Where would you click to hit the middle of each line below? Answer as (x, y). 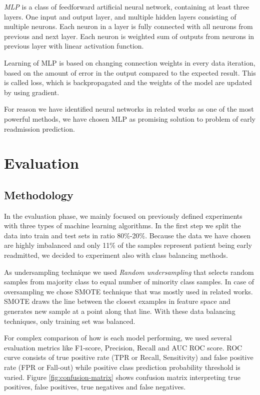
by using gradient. (32, 92)
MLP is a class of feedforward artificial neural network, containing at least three (127, 7)
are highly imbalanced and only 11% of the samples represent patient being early (128, 245)
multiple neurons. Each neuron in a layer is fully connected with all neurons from (128, 26)
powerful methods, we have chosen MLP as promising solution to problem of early (130, 118)
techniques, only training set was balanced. (70, 321)
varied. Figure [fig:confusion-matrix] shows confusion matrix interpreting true (122, 377)
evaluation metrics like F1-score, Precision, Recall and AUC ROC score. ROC (123, 347)
